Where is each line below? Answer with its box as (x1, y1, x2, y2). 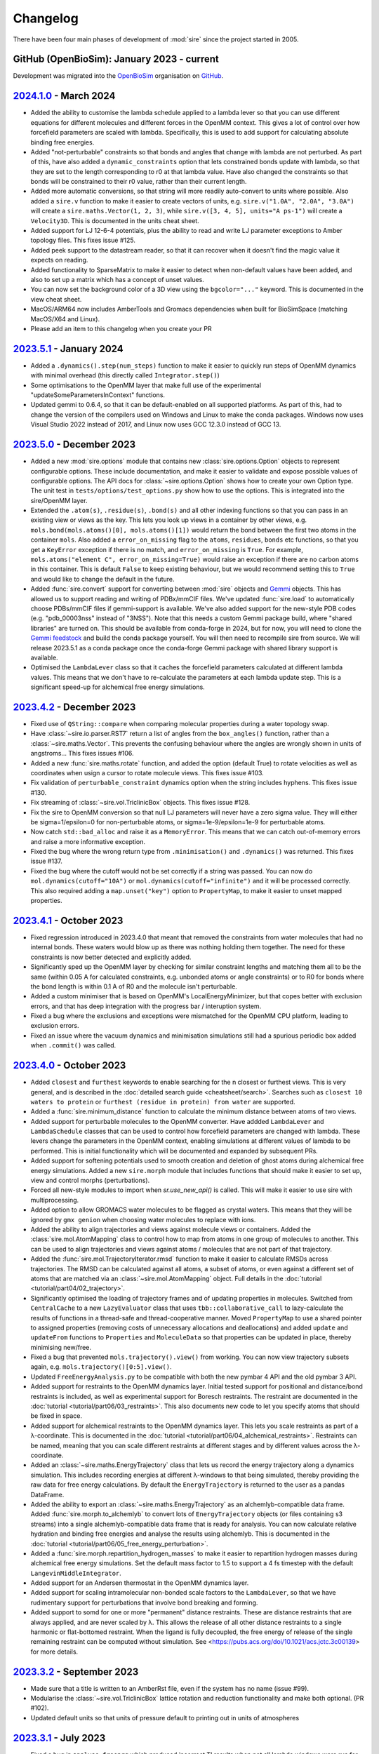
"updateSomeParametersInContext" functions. (30, 391, 165, 399)
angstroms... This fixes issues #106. (30, 749, 134, 758)
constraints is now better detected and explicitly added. (30, 953, 192, 961)
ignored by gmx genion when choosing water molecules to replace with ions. (30, 1215, 256, 1224)
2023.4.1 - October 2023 (13, 914, 124, 926)
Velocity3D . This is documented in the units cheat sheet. (30, 216, 199, 225)
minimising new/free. (30, 1343, 91, 1351)
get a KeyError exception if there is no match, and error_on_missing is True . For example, (30, 545, 303, 554)
